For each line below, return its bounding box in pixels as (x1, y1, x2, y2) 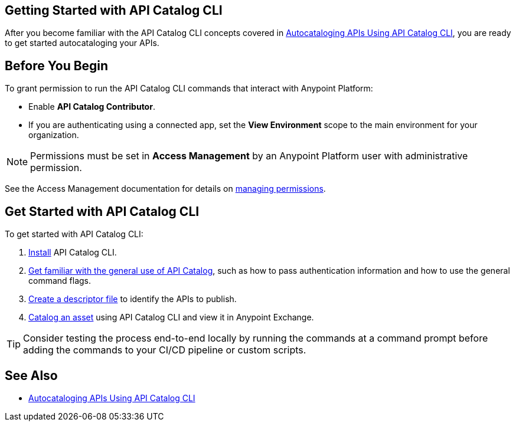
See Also (5, 368, 58, 383)
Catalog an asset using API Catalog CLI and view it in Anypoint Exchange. (28, 312, 314, 323)
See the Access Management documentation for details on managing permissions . (5, 183, 326, 194)
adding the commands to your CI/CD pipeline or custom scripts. (23, 344, 306, 356)
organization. (28, 130, 79, 140)
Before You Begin (5, 58, 109, 73)
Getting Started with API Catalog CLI (5, 3, 223, 18)
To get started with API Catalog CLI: (5, 229, 143, 240)
